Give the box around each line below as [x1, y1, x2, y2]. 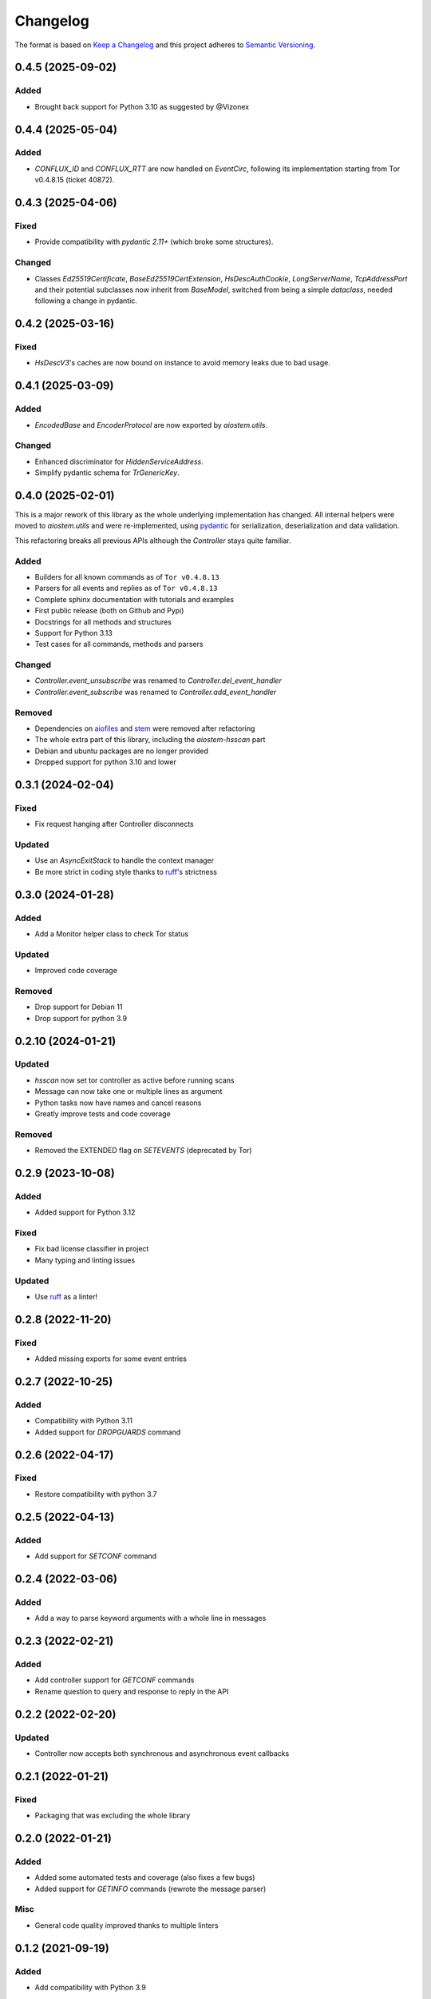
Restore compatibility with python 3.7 [34, 1489, 157, 1498]
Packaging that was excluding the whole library [34, 1811, 191, 1821]
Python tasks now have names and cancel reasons [34, 1098, 202, 1107]
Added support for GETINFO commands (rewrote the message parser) [34, 1884, 267, 1893]
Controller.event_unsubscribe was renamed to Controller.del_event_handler [34, 676, 283, 685]
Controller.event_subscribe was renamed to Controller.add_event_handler [34, 687, 277, 696]
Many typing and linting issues [34, 1255, 136, 1265]
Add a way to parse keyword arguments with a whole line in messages [34, 1614, 267, 1623]
